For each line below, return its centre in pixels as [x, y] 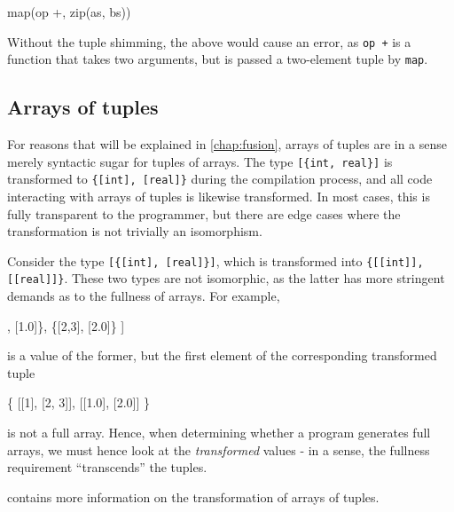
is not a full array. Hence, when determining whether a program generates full [219, 433]
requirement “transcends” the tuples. [107, 467]
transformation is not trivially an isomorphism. [135, 231]
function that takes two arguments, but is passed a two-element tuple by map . [218, 59]
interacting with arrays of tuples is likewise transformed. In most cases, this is [219, 197]
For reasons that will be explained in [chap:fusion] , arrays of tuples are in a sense [227, 144]
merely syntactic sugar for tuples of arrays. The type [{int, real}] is [200, 161]
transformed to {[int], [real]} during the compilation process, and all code [220, 179]
